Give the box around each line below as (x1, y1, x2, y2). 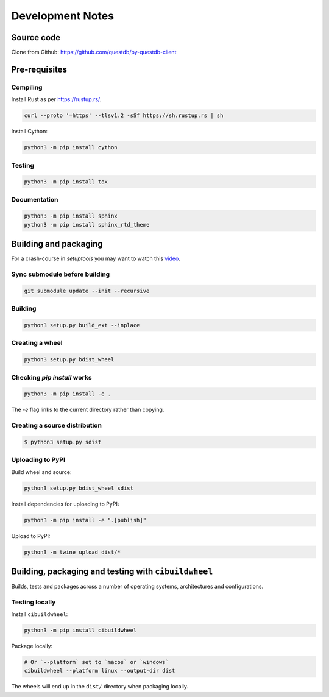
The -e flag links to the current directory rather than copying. (11, 406, 164, 414)
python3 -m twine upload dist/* (24, 548, 121, 556)
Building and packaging (11, 239, 103, 249)
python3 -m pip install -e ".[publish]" (24, 517, 146, 523)
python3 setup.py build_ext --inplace (24, 322, 140, 329)
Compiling (11, 83, 43, 91)
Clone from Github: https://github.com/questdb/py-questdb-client (11, 49, 177, 56)
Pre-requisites (11, 64, 67, 74)
